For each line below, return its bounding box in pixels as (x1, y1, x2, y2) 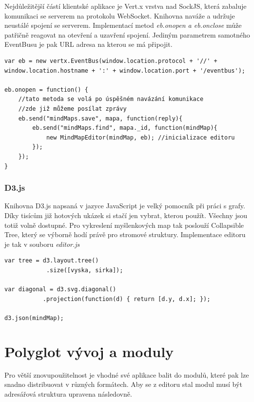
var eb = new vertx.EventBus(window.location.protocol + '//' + (4, 57, 217, 64)
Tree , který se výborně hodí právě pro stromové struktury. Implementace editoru (4, 229, 246, 240)
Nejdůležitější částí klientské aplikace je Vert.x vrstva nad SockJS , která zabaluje (4, 1, 247, 11)
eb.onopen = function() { (4, 86, 88, 93)
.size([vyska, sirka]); (46, 266, 123, 274)
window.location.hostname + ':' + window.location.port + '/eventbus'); (4, 67, 245, 74)
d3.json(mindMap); (4, 314, 64, 322)
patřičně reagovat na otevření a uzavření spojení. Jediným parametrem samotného (4, 29, 250, 40)
